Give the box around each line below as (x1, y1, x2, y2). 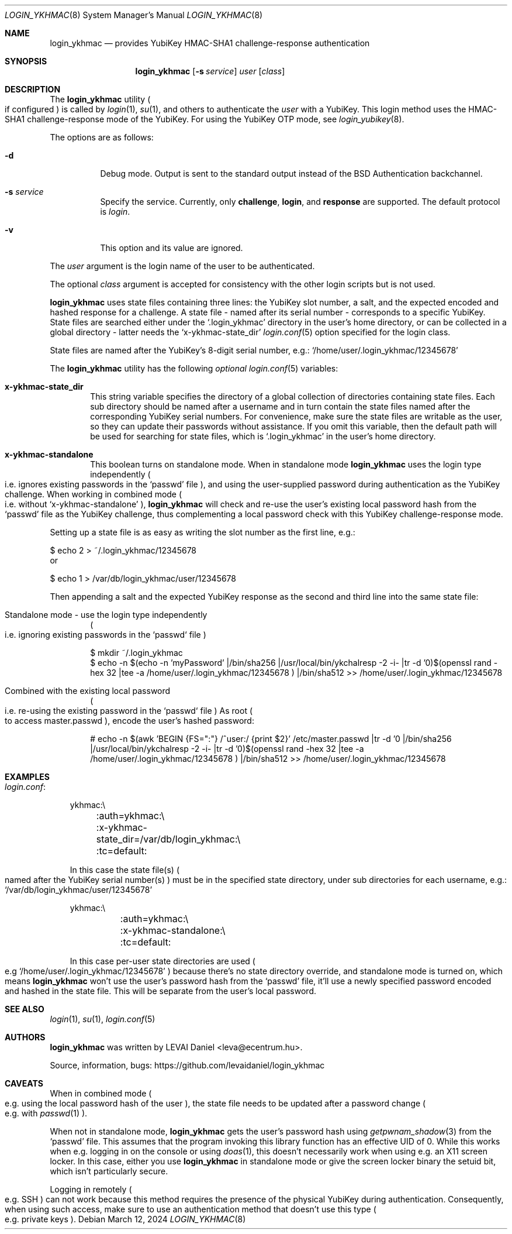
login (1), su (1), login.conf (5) (50, 1014, 155, 1024)
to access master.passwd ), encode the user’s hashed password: (5, 716, 254, 726)
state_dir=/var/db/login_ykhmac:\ (96, 833, 241, 845)
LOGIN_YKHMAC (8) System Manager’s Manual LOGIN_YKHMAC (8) (5, 10, 263, 20)
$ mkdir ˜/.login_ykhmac (90, 648, 183, 658)
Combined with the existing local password (5, 686, 171, 696)
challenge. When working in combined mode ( (5, 489, 182, 499)
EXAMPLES (5, 772, 50, 782)
